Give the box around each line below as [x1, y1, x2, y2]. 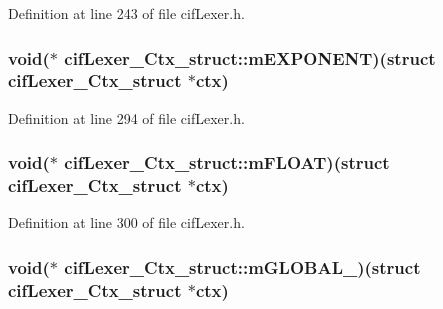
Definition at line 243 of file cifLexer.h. [8, 3, 245, 23]
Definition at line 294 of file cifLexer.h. [8, 107, 245, 128]
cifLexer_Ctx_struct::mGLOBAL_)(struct [64, 254, 421, 279]
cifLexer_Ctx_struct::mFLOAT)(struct [64, 150, 390, 175]
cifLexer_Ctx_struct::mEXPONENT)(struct [64, 45, 436, 70]
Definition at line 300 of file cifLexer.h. [8, 212, 245, 233]
